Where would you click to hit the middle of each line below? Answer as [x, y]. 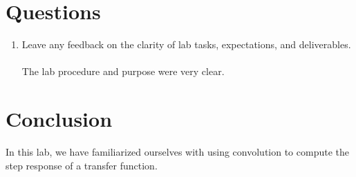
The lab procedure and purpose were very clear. [123, 71]
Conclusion [59, 119]
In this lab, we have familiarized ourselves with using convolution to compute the [177, 152]
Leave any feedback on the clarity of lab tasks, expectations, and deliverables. [186, 44]
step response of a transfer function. [82, 165]
